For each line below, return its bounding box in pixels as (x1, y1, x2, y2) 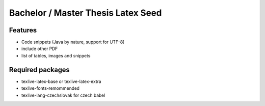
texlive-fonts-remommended (21, 85, 79, 91)
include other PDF (21, 46, 58, 52)
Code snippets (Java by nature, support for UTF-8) (21, 39, 125, 45)
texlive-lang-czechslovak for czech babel (21, 92, 106, 98)
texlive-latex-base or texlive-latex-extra (21, 79, 102, 84)
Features (9, 26, 37, 34)
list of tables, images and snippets (21, 53, 91, 58)
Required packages (9, 65, 70, 74)
